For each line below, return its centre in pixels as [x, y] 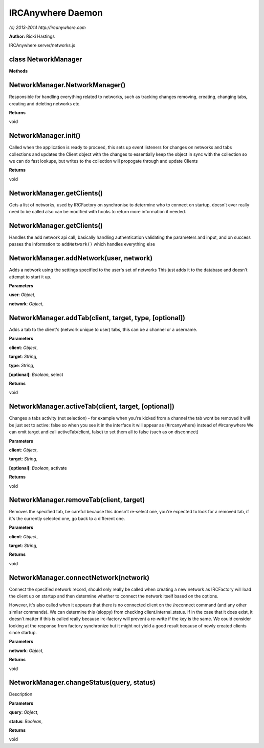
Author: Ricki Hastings [32, 36]
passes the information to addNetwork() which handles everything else [82, 244]
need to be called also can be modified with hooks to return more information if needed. [98, 212]
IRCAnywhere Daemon [56, 13]
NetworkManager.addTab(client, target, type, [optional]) [97, 318]
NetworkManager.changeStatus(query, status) [82, 683]
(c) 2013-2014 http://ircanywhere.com [47, 27]
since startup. [23, 633]
